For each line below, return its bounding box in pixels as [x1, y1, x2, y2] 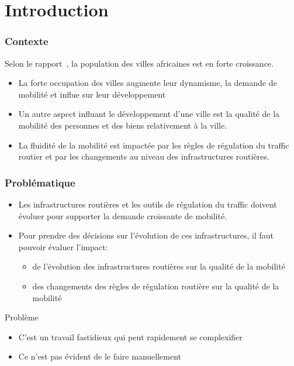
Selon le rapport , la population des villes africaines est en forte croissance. [5, 57, 274, 69]
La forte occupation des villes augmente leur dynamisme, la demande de [18, 77, 277, 89]
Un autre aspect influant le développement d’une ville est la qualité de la [18, 108, 280, 120]
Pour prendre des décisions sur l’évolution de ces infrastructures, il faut [18, 229, 274, 241]
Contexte [5, 34, 49, 49]
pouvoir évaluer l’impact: [18, 240, 108, 253]
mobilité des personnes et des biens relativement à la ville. [18, 119, 227, 131]
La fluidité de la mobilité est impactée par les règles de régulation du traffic [18, 139, 289, 151]
